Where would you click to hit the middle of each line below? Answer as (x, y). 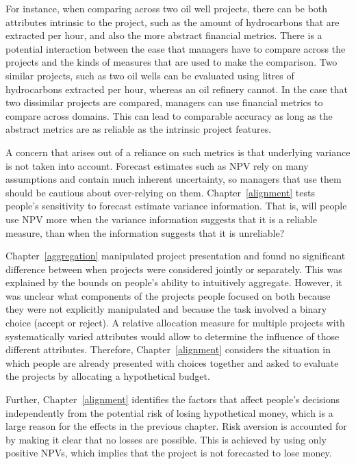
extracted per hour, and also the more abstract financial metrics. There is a (164, 35)
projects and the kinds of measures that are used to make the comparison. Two (171, 62)
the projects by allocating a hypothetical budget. (108, 376)
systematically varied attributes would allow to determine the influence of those (173, 336)
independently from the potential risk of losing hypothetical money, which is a (169, 412)
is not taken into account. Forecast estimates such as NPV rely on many (157, 165)
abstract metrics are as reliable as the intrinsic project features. (139, 129)
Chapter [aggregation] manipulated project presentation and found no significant (176, 256)
